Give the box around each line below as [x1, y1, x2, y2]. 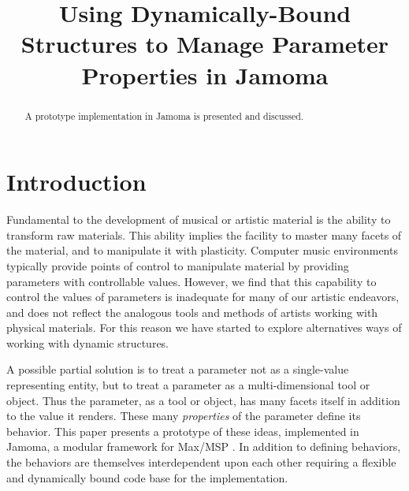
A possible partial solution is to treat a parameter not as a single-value [6, 361, 349, 378]
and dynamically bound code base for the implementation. [6, 469, 288, 485]
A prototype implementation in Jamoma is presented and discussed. [24, 109, 304, 122]
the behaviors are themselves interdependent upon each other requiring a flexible [6, 454, 396, 471]
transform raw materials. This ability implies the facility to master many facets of [6, 226, 402, 243]
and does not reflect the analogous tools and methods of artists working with [6, 303, 378, 320]
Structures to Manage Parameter [20, 28, 389, 60]
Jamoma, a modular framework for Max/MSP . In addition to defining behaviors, [6, 438, 401, 455]
